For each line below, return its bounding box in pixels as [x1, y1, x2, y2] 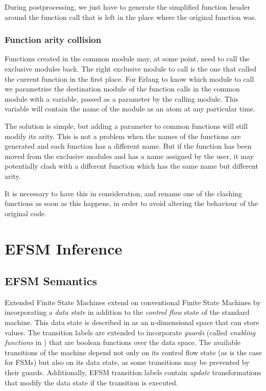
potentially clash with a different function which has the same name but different [5, 160, 258, 171]
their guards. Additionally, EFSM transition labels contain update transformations [5, 367, 261, 378]
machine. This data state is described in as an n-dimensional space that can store [5, 317, 259, 328]
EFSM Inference [5, 238, 123, 259]
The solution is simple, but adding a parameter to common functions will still [5, 120, 248, 131]
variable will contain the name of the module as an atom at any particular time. [5, 103, 255, 114]
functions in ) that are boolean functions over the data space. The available [5, 337, 241, 348]
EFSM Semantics [5, 273, 97, 289]
